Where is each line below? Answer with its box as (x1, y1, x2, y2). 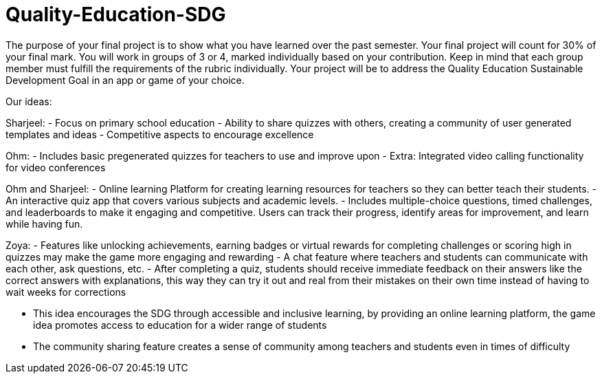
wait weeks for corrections (5, 285, 126, 298)
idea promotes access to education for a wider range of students (33, 318, 327, 331)
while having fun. (5, 217, 83, 230)
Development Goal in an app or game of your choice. (5, 74, 245, 86)
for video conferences (5, 161, 106, 173)
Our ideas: (5, 95, 52, 107)
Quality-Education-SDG (5, 3, 226, 26)
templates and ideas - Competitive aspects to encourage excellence (5, 128, 314, 140)
